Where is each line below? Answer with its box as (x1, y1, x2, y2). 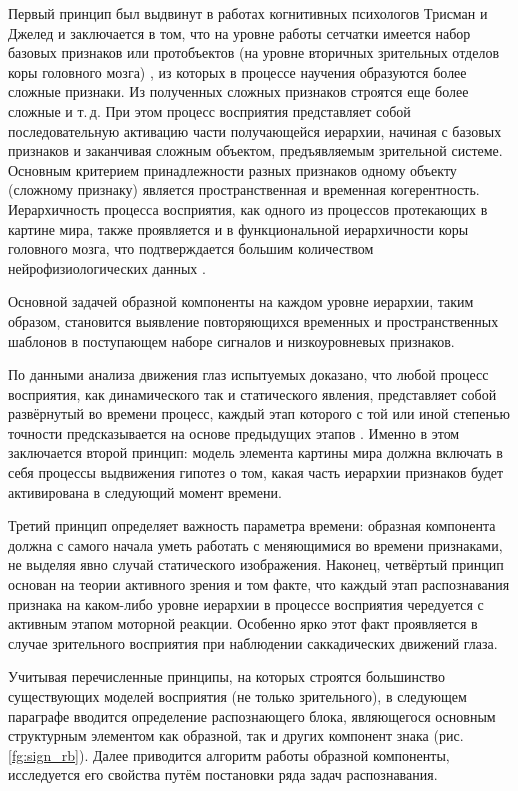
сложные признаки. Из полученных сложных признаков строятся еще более (8, 81, 469, 102)
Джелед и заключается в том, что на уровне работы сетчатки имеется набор (8, 22, 471, 43)
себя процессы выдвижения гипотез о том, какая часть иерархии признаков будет (8, 462, 504, 483)
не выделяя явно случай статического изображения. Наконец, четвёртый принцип (8, 554, 504, 575)
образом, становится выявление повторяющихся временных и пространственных (8, 310, 499, 331)
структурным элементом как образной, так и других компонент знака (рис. (8, 725, 464, 746)
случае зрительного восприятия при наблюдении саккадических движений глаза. (8, 632, 498, 653)
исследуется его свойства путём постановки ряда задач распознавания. (8, 764, 438, 785)
